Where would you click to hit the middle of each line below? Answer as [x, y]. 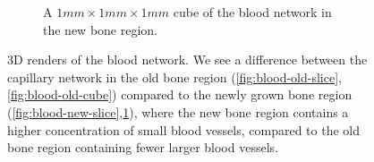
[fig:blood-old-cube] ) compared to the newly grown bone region [180, 94]
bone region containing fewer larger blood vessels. [143, 147]
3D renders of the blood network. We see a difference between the [187, 60]
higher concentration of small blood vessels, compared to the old [183, 129]
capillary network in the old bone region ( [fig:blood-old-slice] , [174, 77]
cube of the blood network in [252, 12]
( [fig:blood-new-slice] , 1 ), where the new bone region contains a [178, 111]
